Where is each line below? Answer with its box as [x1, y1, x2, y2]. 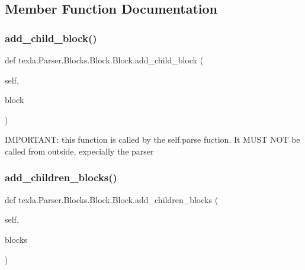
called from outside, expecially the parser [5, 144, 154, 157]
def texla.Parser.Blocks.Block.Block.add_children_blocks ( [5, 193, 219, 205]
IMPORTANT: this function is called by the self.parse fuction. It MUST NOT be [5, 133, 300, 146]
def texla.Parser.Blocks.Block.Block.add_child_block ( [5, 54, 204, 66]
